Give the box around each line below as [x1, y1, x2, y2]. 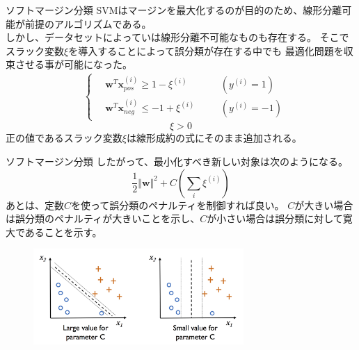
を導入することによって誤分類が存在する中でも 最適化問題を [68, 43, 344, 58]
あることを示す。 [24, 224, 102, 239]
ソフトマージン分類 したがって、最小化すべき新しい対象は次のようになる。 [6, 153, 349, 168]
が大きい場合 [294, 197, 353, 212]
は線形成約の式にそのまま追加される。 [127, 131, 302, 145]
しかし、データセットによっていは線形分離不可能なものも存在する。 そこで [6, 30, 349, 44]
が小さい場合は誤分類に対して [207, 211, 343, 226]
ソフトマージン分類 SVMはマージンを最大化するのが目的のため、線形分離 [6, 3, 342, 17]
